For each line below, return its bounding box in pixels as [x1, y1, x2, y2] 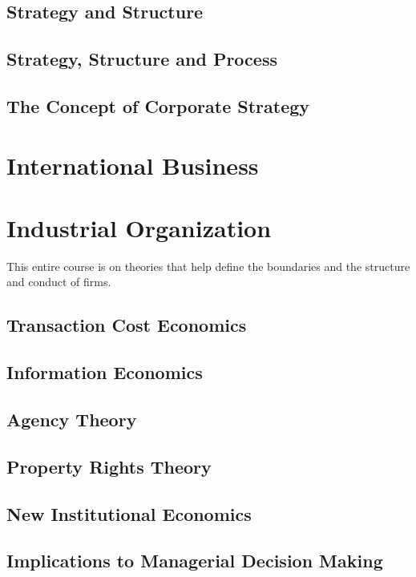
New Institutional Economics [6, 501, 252, 526]
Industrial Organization [6, 211, 272, 244]
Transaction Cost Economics [6, 313, 247, 337]
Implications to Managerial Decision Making [6, 548, 383, 573]
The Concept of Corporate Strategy [6, 93, 310, 118]
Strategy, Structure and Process [6, 46, 277, 71]
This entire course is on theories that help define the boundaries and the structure [6, 257, 410, 274]
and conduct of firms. [6, 273, 111, 290]
